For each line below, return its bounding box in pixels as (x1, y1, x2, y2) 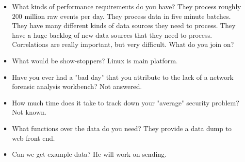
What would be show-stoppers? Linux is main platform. (12, 55, 178, 65)
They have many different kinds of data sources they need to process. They (12, 20, 236, 30)
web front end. (12, 133, 55, 143)
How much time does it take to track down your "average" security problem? (12, 97, 239, 107)
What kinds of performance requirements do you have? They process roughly (12, 1, 241, 11)
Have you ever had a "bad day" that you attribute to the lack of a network (12, 72, 234, 82)
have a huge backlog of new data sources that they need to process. (12, 29, 212, 40)
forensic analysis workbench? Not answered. (12, 81, 142, 91)
